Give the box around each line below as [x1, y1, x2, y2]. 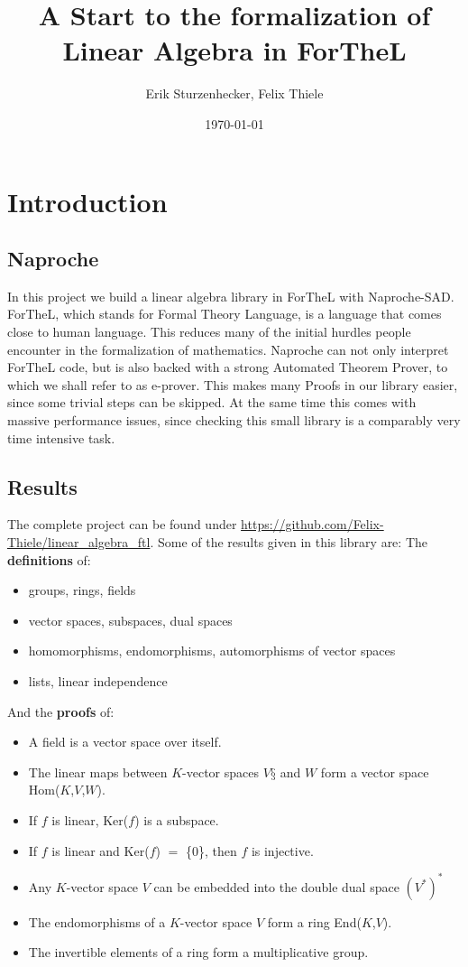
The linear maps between [28, 762, 168, 781]
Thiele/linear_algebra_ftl [7, 533, 151, 552]
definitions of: [7, 550, 91, 569]
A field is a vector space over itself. [28, 732, 222, 751]
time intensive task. [7, 428, 115, 447]
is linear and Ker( [51, 841, 150, 860]
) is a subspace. [134, 810, 219, 829]
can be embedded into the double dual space [153, 877, 399, 896]
